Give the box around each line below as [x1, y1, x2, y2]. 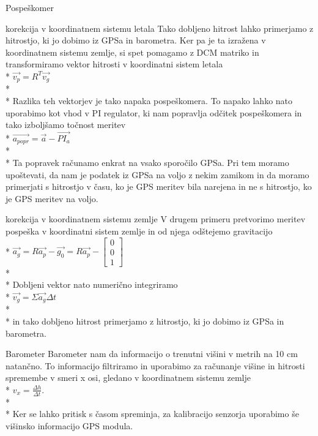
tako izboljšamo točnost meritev [6, 118, 126, 131]
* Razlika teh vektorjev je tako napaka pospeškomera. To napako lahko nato [6, 94, 293, 107]
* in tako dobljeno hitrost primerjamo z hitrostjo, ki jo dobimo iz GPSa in [6, 314, 284, 327]
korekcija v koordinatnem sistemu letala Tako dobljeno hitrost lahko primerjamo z [6, 21, 314, 34]
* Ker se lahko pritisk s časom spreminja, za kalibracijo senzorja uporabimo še [6, 407, 299, 420]
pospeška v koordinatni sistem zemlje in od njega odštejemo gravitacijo [6, 225, 273, 238]
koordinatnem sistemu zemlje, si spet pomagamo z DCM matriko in [6, 45, 259, 58]
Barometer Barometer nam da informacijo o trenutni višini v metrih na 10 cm [6, 347, 298, 360]
